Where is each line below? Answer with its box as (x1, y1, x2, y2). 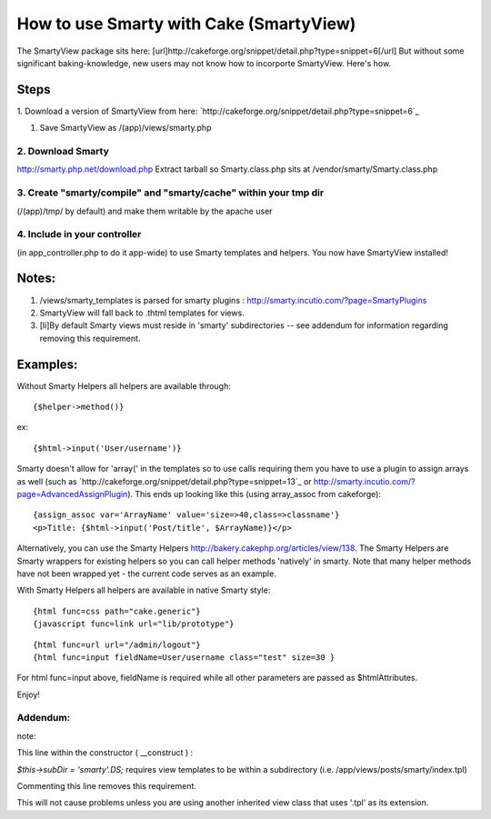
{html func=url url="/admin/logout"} (33, 639, 202, 650)
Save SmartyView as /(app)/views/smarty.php (39, 123, 212, 134)
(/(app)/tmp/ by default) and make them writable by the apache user (16, 205, 273, 216)
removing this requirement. (39, 333, 141, 344)
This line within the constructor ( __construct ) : (16, 747, 194, 758)
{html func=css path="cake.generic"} (33, 605, 202, 616)
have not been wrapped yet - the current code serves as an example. (16, 568, 276, 579)
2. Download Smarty (16, 145, 109, 157)
